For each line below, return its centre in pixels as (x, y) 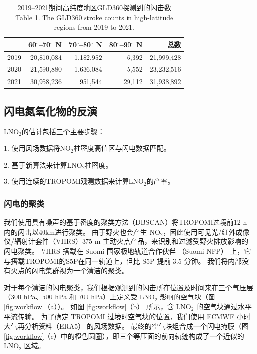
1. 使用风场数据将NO (37, 148)
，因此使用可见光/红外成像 (206, 231)
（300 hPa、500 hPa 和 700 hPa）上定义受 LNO (79, 297)
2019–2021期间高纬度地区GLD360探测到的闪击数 (94, 7)
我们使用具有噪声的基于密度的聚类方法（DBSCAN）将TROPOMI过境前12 (122, 222)
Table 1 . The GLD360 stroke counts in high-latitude (94, 17)
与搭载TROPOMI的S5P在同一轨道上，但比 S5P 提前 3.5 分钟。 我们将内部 (123, 261)
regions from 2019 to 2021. (94, 27)
